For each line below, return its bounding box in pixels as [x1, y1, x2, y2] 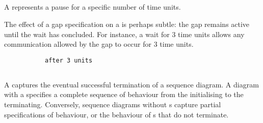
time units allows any [178, 28, 245, 39]
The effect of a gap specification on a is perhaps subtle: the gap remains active [4, 18, 250, 29]
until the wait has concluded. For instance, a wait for [4, 28, 170, 39]
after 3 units [45, 56, 93, 64]
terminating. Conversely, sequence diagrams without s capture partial [4, 99, 221, 109]
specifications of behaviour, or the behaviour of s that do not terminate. [4, 109, 229, 119]
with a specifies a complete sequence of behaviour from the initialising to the [4, 89, 244, 100]
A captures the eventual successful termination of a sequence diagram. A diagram [4, 79, 259, 89]
